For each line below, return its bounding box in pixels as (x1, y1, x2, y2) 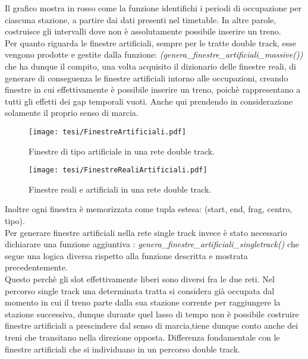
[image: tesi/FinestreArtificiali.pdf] (29, 127, 186, 136)
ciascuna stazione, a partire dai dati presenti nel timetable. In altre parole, (5, 13, 276, 26)
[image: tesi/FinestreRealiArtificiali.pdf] (29, 166, 208, 175)
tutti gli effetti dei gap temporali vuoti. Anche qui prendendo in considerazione (5, 95, 293, 107)
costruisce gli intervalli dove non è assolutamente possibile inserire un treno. (5, 25, 281, 37)
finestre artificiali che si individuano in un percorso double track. (5, 342, 240, 355)
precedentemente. (5, 261, 68, 273)
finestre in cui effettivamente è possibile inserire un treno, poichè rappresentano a (5, 83, 301, 96)
